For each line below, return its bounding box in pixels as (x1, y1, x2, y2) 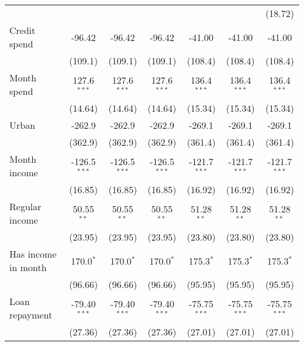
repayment (9, 308, 53, 321)
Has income (9, 247, 57, 261)
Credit (9, 23, 36, 37)
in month (9, 261, 47, 274)
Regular (9, 200, 42, 213)
